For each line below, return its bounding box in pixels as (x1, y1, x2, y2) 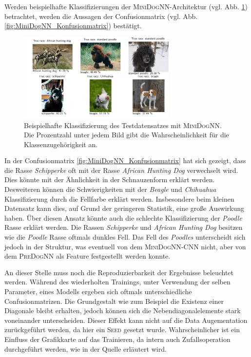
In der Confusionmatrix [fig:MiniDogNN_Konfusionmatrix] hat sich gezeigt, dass (4, 155, 246, 166)
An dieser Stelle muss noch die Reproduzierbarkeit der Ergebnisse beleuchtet (4, 267, 233, 277)
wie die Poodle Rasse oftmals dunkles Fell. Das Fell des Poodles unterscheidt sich (4, 232, 246, 242)
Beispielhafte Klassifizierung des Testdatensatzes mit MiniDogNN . (24, 120, 222, 130)
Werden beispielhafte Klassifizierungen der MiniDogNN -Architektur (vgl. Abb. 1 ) (4, 1, 248, 11)
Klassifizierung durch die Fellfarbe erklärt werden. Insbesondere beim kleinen (4, 193, 234, 204)
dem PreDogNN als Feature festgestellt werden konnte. (4, 251, 171, 261)
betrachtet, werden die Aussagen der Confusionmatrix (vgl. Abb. (4, 11, 198, 21)
